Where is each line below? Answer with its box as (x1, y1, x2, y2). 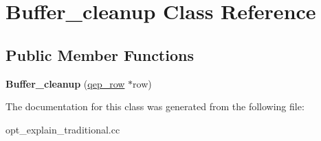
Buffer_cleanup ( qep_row (5, 76, 125, 90)
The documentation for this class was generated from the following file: (5, 99, 305, 114)
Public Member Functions (5, 44, 194, 65)
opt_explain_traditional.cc (5, 122, 120, 136)
